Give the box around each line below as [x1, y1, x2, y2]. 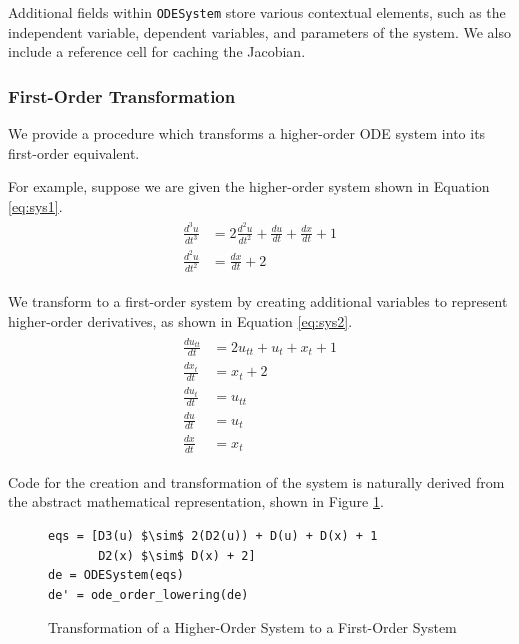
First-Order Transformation [8, 83, 236, 108]
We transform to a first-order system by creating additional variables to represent [8, 291, 508, 312]
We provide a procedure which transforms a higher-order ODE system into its [8, 123, 486, 144]
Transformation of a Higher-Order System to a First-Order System [48, 617, 457, 638]
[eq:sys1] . [8, 195, 63, 216]
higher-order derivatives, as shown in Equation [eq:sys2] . [8, 311, 353, 332]
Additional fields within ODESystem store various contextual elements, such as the [8, 2, 506, 22]
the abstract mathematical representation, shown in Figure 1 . [8, 491, 384, 512]
